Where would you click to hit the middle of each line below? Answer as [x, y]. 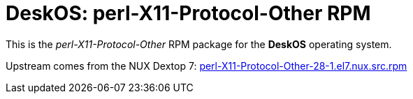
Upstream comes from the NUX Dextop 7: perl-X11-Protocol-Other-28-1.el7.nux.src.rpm [206, 66]
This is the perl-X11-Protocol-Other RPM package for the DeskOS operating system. [199, 44]
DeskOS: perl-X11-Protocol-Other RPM [188, 13]
